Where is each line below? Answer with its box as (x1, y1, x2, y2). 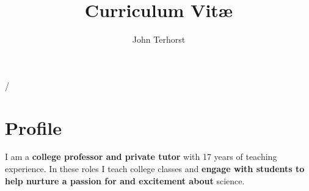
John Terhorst (132, 33, 186, 46)
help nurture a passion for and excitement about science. (5, 174, 245, 187)
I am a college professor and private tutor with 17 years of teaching (5, 150, 277, 163)
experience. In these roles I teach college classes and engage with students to (5, 162, 305, 175)
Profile (5, 115, 62, 140)
